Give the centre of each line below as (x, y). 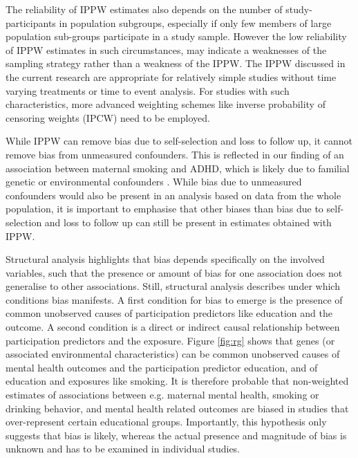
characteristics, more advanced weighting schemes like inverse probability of (166, 104)
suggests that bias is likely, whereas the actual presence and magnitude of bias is (176, 435)
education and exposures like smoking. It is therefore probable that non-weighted (177, 381)
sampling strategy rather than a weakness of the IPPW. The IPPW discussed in (176, 63)
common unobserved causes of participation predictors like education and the (169, 313)
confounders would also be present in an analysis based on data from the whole (173, 195)
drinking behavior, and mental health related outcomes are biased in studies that (177, 408)
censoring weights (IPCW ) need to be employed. (108, 117)
